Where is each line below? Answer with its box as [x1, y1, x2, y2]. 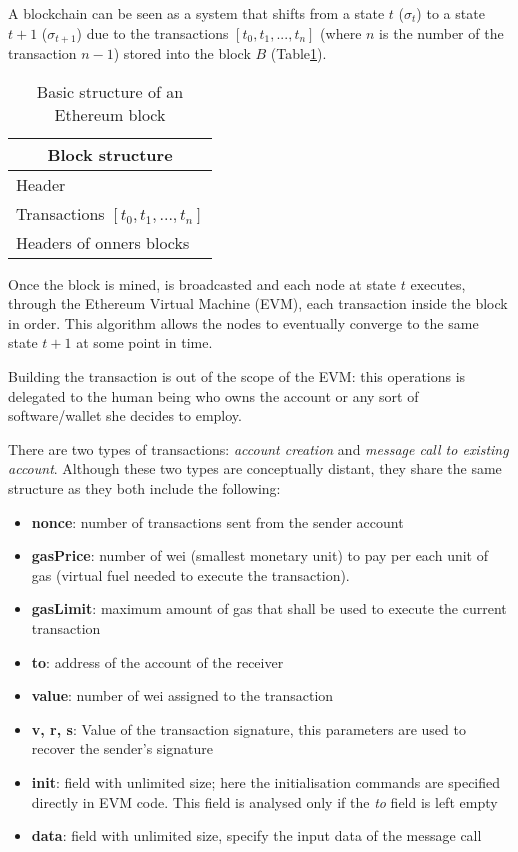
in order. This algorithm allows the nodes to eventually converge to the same [8, 312, 479, 333]
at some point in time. [76, 332, 213, 353]
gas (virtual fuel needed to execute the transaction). [31, 564, 350, 585]
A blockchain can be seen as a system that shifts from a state [8, 3, 385, 23]
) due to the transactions [76, 22, 229, 43]
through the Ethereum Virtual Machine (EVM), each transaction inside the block [8, 293, 508, 314]
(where [320, 22, 362, 43]
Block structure [47, 142, 173, 166]
